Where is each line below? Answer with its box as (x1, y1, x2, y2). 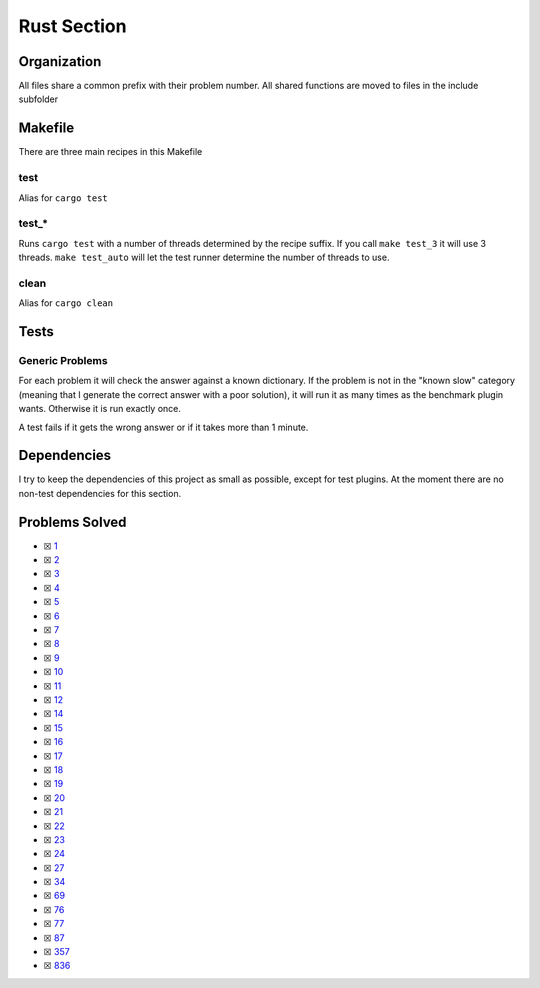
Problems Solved (18, 513, 127, 530)
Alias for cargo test (18, 191, 109, 204)
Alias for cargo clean (18, 297, 114, 309)
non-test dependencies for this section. (18, 487, 182, 499)
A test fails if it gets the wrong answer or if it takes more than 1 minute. (18, 421, 309, 433)
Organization (18, 53, 102, 70)
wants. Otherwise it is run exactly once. (18, 403, 182, 415)
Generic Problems (18, 353, 109, 367)
